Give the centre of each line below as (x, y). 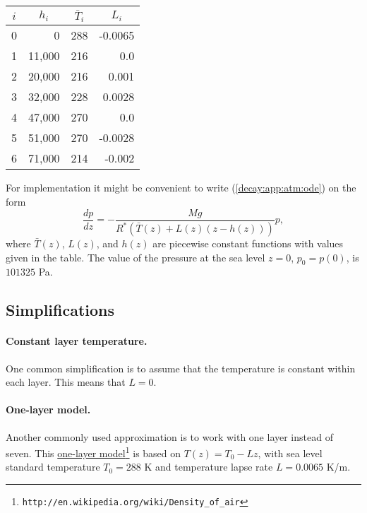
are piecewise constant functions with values (248, 243)
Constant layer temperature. (77, 341)
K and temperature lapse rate (209, 467)
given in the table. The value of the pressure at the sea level (136, 257)
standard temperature (53, 467)
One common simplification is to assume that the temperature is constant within (181, 368)
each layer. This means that (66, 382)
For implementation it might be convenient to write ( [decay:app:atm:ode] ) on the (181, 188)
